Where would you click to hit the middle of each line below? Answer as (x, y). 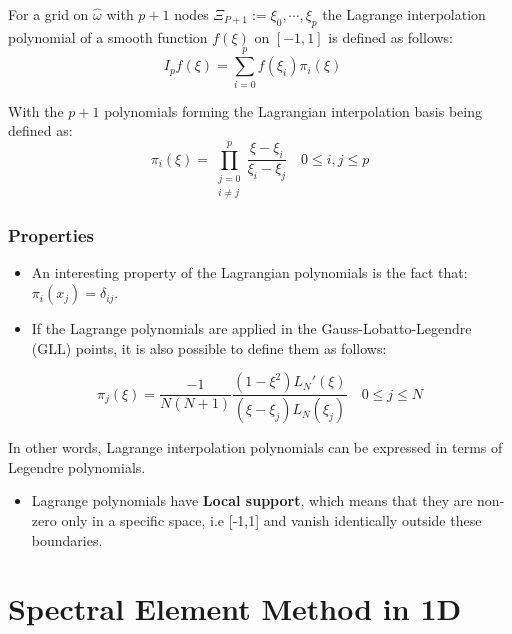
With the (36, 110)
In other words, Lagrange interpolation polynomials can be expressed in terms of (255, 447)
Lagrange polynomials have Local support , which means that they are (252, 500)
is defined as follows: (391, 36)
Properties (51, 235)
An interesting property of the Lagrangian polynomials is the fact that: (249, 272)
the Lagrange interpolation (404, 14)
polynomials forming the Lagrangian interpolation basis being (293, 110)
